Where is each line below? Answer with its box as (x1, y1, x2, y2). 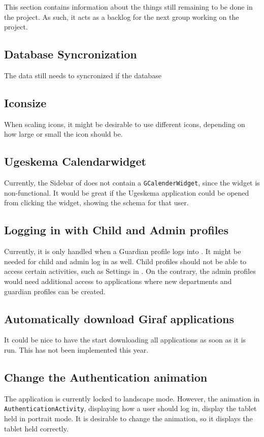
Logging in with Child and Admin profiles (4, 222, 228, 238)
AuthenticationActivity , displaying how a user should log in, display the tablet (4, 403, 257, 414)
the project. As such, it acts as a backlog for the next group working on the (4, 11, 239, 22)
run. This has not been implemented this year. (4, 344, 149, 355)
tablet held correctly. (4, 423, 69, 433)
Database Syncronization (4, 46, 137, 62)
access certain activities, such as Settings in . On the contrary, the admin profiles (4, 266, 256, 276)
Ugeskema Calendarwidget (4, 153, 146, 169)
